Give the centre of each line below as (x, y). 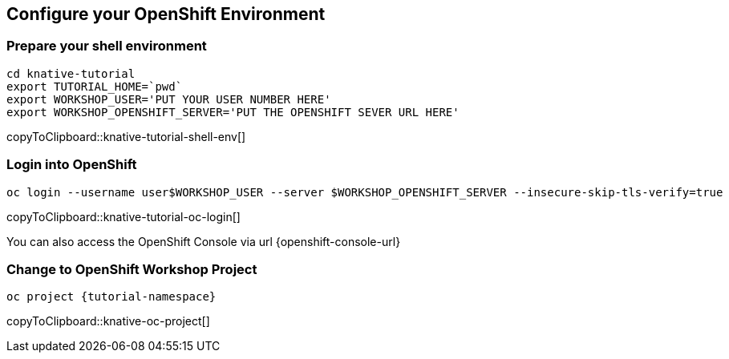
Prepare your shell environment (107, 46)
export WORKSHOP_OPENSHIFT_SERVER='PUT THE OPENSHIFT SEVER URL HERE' (233, 112)
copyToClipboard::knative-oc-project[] (108, 321)
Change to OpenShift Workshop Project (132, 269)
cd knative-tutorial (71, 73)
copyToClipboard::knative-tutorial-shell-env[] (126, 136)
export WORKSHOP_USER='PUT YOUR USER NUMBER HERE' (169, 99)
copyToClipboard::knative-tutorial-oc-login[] (124, 216)
